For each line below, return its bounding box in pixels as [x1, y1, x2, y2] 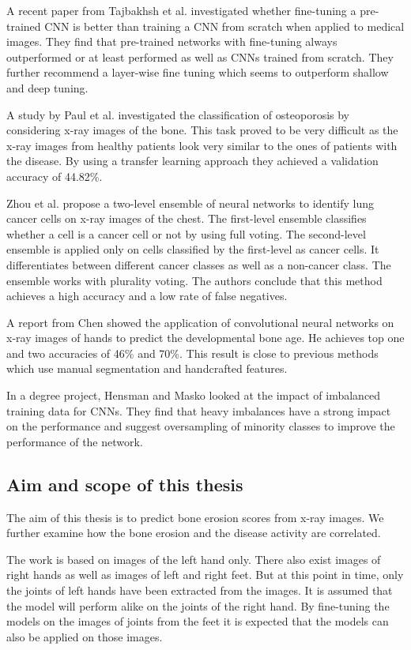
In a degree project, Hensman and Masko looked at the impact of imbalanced [6, 387, 381, 404]
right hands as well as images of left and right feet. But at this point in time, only [6, 566, 404, 583]
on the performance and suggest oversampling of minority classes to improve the [6, 418, 395, 434]
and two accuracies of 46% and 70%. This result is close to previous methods [6, 344, 379, 361]
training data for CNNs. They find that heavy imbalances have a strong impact [6, 402, 391, 419]
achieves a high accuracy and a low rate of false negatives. [6, 287, 288, 304]
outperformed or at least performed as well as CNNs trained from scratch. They [6, 48, 394, 65]
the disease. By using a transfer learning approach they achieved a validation [6, 152, 379, 169]
